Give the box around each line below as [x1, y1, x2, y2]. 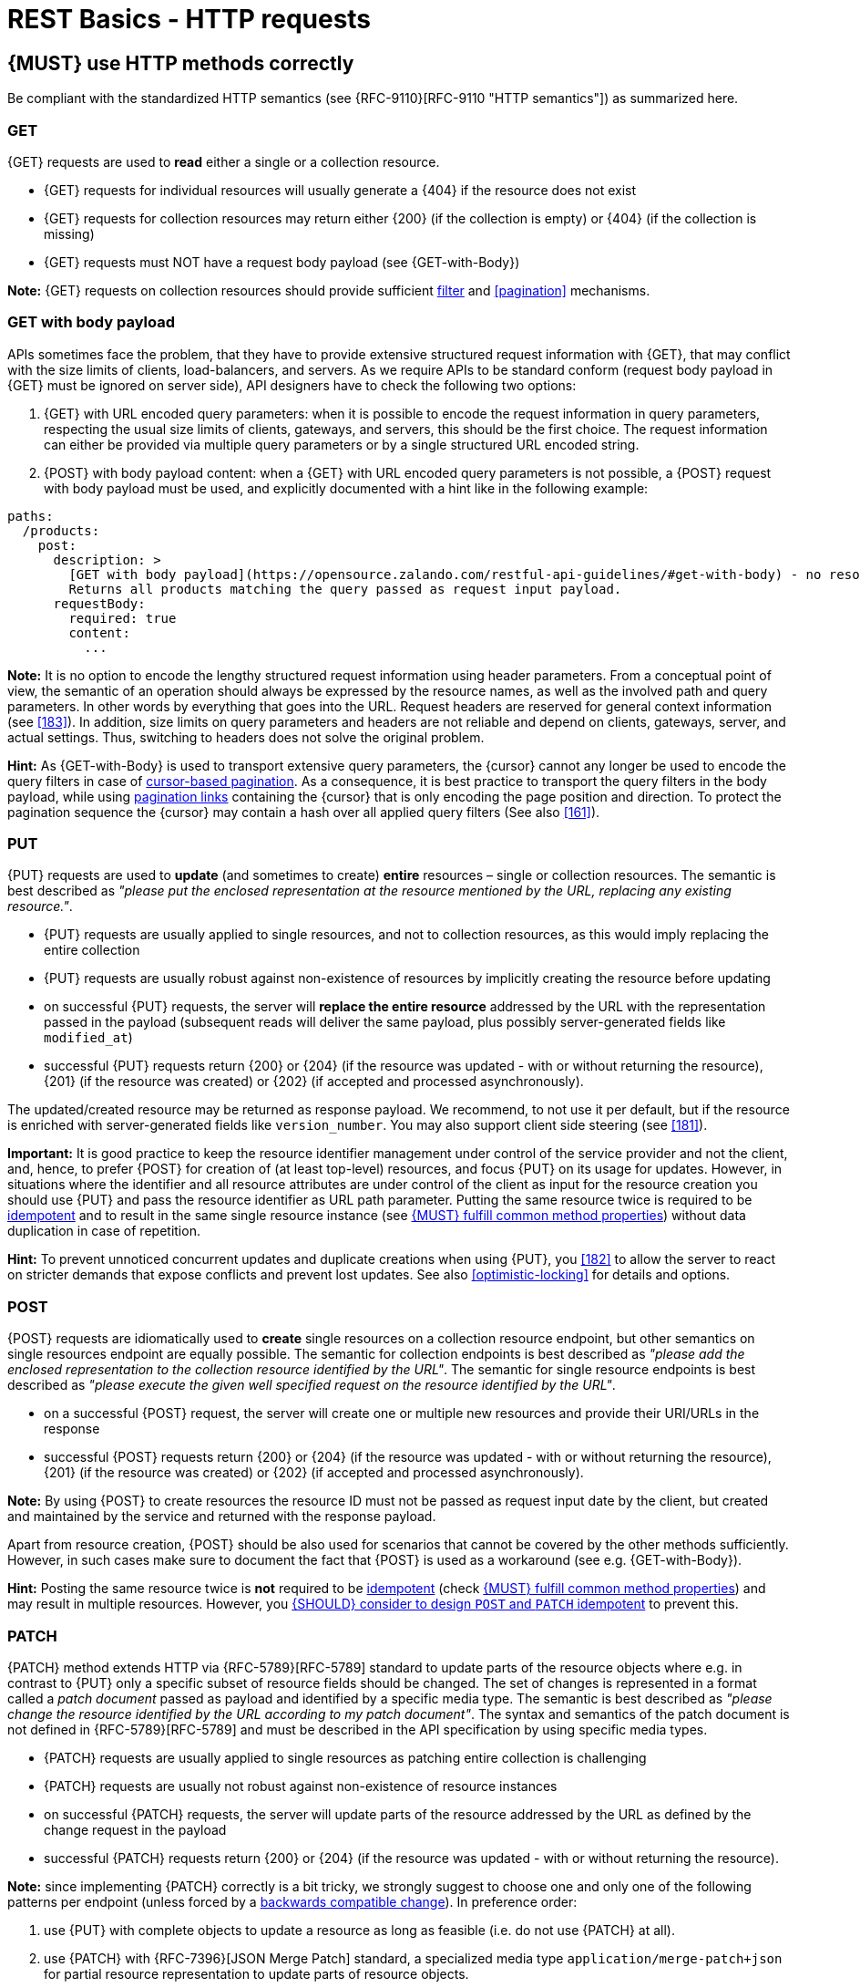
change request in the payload [44, 1821, 227, 1838]
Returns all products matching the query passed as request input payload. [68, 581, 622, 596]
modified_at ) [44, 1030, 133, 1046]
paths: [7, 508, 54, 523]
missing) [44, 225, 95, 242]
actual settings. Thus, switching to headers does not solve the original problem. [7, 729, 485, 745]
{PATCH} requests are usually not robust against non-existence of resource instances [44, 1777, 558, 1794]
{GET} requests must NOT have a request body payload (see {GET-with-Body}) [44, 254, 520, 270]
